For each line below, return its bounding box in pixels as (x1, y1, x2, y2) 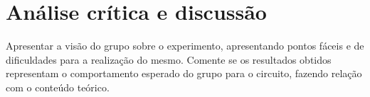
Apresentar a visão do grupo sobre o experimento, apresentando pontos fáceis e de (6, 38, 364, 53)
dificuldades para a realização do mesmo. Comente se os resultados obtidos (6, 52, 332, 67)
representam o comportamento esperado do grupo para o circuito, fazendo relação (6, 66, 362, 81)
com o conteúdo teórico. (6, 79, 110, 94)
